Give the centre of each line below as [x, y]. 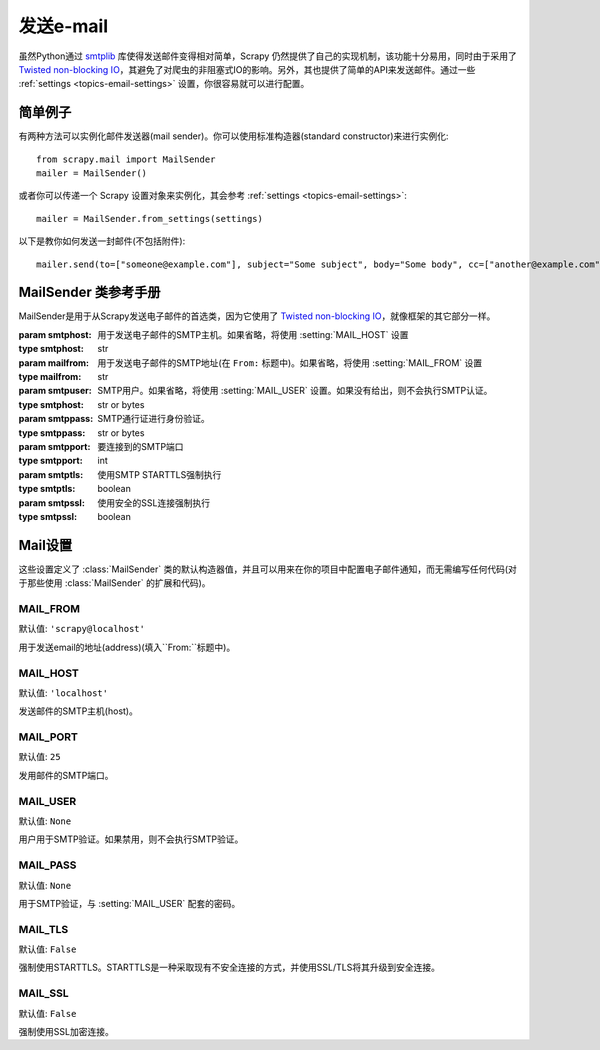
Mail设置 [45, 545]
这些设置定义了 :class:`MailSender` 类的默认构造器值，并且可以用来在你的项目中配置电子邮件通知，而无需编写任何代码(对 [267, 569]
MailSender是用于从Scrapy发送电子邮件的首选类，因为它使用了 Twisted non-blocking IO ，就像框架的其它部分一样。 [257, 316]
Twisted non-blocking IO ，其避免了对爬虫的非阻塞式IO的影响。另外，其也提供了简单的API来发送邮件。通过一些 [247, 69]
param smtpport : [54, 446]
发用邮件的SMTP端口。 [66, 775]
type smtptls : [47, 489]
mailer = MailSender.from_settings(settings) [150, 218]
